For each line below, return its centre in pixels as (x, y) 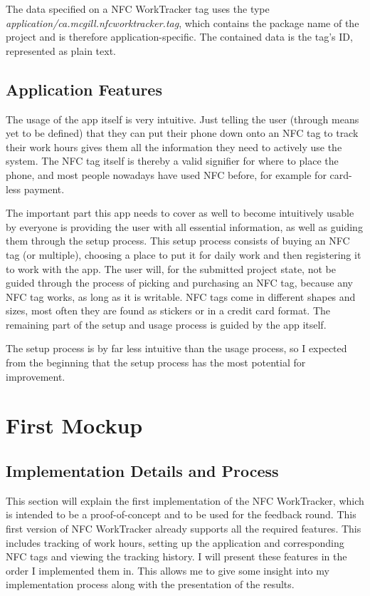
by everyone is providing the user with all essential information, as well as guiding (184, 226)
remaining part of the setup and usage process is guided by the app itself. (166, 324)
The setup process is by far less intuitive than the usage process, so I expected (176, 348)
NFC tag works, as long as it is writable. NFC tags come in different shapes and (181, 296)
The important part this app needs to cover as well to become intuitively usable (180, 213)
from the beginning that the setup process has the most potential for (156, 363)
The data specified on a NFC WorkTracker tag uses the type (138, 9)
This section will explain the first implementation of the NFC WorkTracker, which (185, 500)
